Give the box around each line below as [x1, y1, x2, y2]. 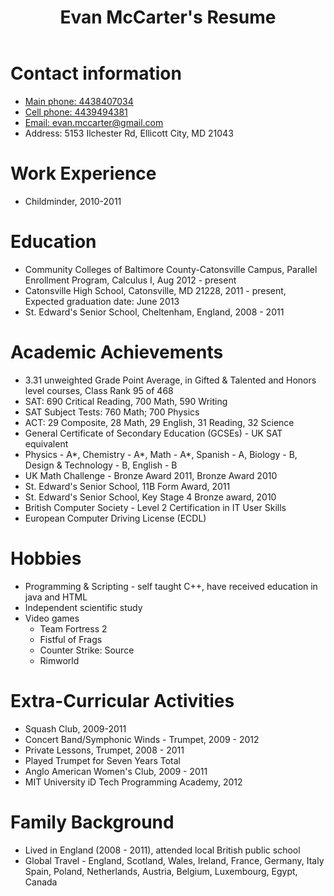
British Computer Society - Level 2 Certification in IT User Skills [24, 501, 287, 513]
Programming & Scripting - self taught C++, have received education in [24, 580, 318, 592]
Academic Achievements [10, 341, 224, 363]
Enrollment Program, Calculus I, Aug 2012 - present [24, 274, 237, 286]
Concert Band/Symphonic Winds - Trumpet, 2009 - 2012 [24, 733, 260, 745]
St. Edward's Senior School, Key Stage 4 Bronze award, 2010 [24, 491, 277, 503]
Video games [24, 612, 80, 624]
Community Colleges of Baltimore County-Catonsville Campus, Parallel [24, 263, 318, 275]
